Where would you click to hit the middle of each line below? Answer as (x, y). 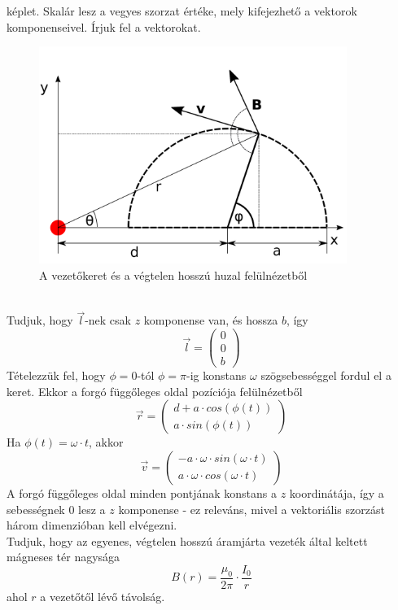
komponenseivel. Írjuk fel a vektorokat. (104, 26)
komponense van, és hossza (211, 320)
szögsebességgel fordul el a (326, 375)
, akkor (106, 442)
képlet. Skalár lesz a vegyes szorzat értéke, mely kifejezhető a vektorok (182, 11)
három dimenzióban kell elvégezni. (92, 525)
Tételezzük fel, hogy (56, 375)
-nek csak (108, 320)
